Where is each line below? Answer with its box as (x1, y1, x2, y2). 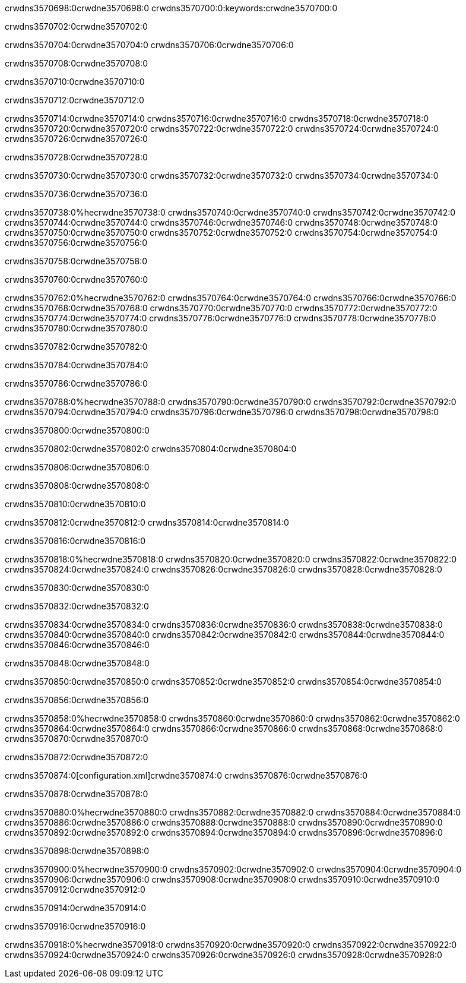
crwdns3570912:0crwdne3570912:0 (5, 884, 145, 895)
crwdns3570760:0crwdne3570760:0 (5, 274, 148, 285)
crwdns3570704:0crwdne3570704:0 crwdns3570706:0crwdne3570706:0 (5, 40, 294, 50)
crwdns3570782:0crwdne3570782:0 (5, 342, 148, 352)
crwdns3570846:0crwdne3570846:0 (5, 640, 150, 650)
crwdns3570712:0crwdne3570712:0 (5, 95, 144, 105)
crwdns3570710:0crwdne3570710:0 (5, 77, 145, 87)
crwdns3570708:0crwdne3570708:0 (5, 58, 148, 68)
